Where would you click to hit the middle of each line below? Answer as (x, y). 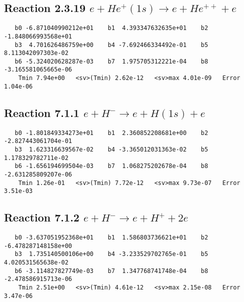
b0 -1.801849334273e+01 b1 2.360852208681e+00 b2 (111, 133)
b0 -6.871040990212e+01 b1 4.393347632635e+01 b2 (111, 28)
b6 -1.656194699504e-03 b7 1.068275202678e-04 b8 (111, 166)
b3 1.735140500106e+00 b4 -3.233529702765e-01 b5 (111, 254)
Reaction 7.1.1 (42, 112)
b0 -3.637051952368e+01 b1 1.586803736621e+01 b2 (111, 238)
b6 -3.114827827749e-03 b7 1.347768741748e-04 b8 (111, 271)
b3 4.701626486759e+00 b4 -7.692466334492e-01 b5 (111, 45)
